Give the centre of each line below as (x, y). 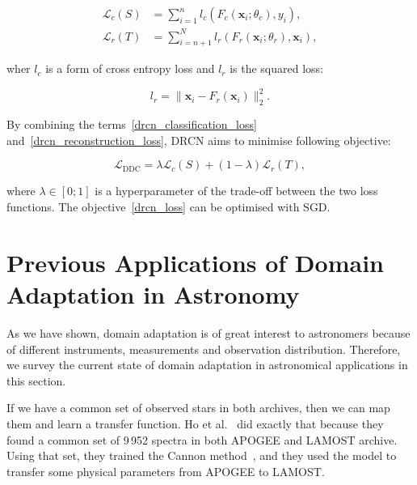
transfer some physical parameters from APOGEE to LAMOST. (166, 471)
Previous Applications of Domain (195, 262)
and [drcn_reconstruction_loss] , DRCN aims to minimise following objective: (199, 140)
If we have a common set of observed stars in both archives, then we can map (198, 408)
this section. (36, 380)
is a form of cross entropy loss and (130, 68)
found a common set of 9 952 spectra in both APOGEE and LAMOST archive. (202, 439)
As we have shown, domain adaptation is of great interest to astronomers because (208, 332)
